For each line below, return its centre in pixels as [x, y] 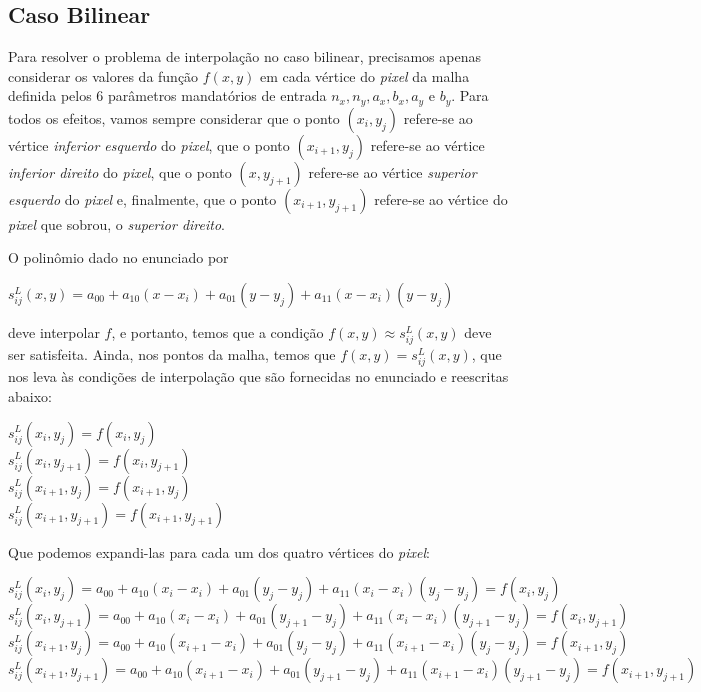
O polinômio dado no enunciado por [118, 257]
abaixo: [30, 395]
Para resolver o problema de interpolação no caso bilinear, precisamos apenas [244, 56]
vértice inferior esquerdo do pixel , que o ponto [149, 144]
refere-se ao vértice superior [392, 171]
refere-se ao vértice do [441, 198]
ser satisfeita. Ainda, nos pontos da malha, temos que [172, 354]
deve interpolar [54, 332]
